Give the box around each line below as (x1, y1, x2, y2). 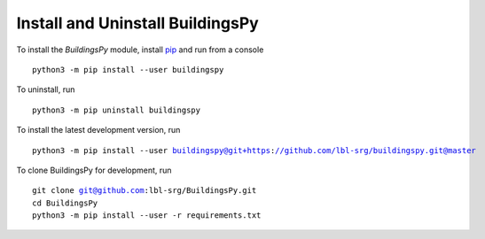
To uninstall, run (16, 84, 75, 95)
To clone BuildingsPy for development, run (16, 165, 172, 175)
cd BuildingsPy (32, 197, 98, 208)
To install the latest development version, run (16, 125, 181, 135)
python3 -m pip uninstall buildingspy (32, 104, 201, 115)
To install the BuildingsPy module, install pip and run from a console (16, 44, 264, 55)
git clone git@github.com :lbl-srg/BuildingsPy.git (32, 186, 257, 196)
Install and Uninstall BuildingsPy (16, 13, 259, 33)
